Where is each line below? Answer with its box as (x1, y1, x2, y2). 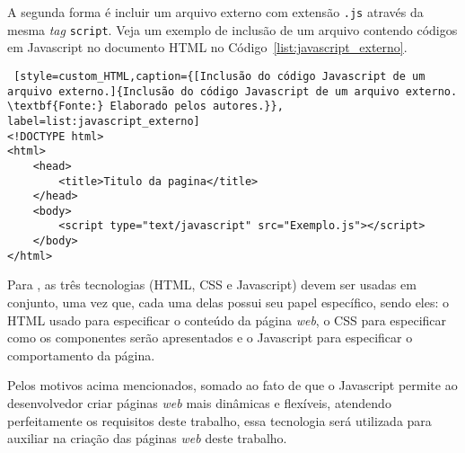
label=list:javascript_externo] (7, 114, 200, 128)
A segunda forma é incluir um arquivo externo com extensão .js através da (7, 3, 424, 21)
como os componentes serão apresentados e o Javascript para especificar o (7, 328, 413, 347)
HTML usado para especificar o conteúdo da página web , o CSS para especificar (7, 310, 447, 329)
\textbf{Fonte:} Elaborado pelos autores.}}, (7, 100, 284, 113)
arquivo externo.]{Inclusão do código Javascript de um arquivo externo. (7, 84, 458, 98)
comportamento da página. (7, 345, 155, 364)
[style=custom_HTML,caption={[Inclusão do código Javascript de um (13, 69, 426, 83)
